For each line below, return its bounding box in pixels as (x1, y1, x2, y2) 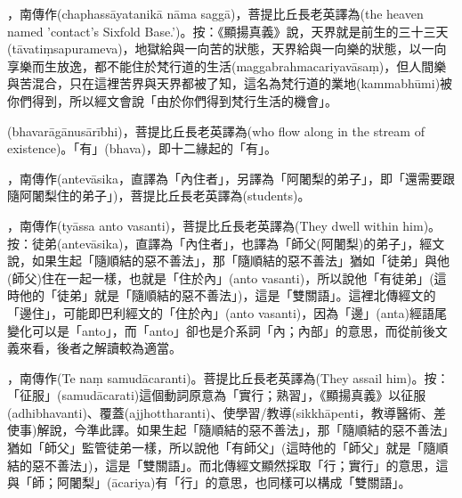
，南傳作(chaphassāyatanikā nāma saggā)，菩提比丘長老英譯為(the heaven (7, 4, 424, 22)
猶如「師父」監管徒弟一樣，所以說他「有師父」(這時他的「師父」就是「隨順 (7, 438, 449, 457)
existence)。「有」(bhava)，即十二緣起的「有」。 (7, 139, 278, 158)
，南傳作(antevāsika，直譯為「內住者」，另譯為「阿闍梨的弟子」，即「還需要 (7, 168, 442, 187)
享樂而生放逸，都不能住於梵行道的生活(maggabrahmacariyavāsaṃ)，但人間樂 (7, 56, 447, 75)
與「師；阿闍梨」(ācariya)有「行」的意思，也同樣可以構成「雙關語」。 (7, 473, 411, 492)
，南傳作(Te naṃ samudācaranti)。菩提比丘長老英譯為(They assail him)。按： (7, 368, 450, 387)
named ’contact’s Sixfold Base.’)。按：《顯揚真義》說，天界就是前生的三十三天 (7, 21, 449, 40)
